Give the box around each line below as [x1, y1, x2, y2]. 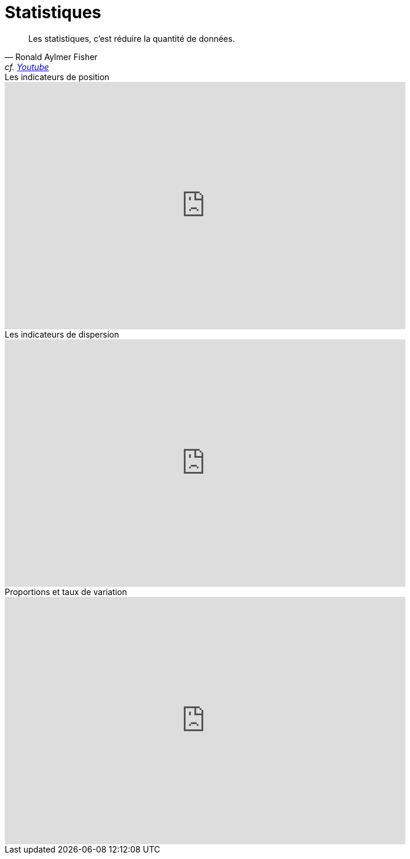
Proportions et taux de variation [5, 586, 127, 597]
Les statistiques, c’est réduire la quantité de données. [28, 33, 235, 44]
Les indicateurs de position [5, 71, 110, 82]
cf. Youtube [5, 61, 49, 72]
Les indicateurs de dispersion [5, 329, 119, 339]
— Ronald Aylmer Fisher [5, 51, 98, 62]
